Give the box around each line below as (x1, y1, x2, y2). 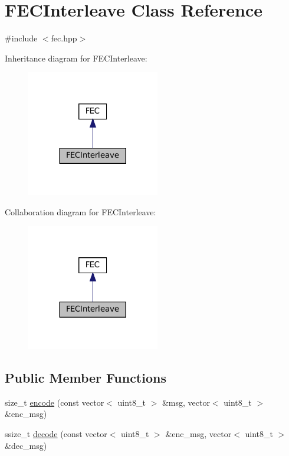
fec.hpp (51, 32, 77, 44)
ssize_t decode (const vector (5, 428, 107, 440)
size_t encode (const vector (5, 396, 104, 408)
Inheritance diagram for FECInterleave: (5, 51, 147, 64)
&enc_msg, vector (165, 428, 232, 440)
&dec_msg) (5, 439, 47, 451)
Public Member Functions (5, 368, 166, 387)
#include (5, 32, 38, 44)
